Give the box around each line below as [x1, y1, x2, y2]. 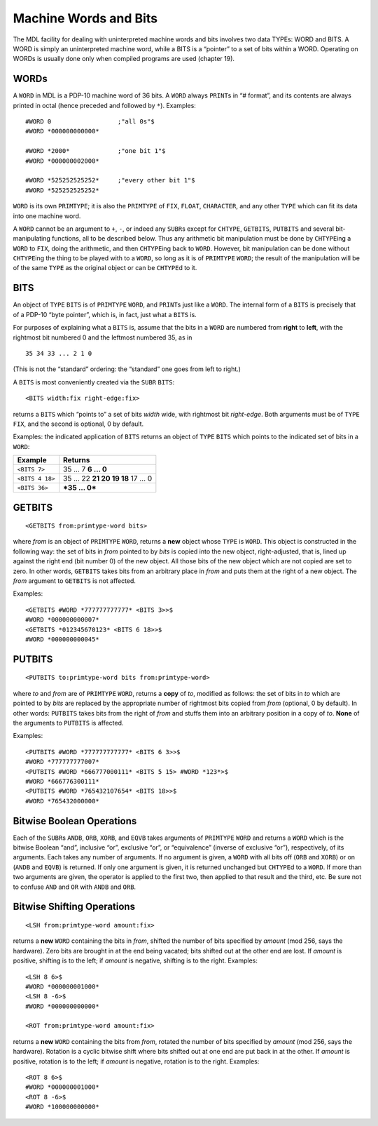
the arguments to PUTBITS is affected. [13, 718, 124, 727]
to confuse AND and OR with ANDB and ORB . [13, 883, 136, 891]
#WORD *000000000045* [25, 636, 99, 643]
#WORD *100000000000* [25, 1103, 99, 1111]
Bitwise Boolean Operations [13, 815, 137, 827]
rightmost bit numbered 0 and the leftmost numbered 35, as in [13, 333, 192, 342]
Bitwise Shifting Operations [13, 901, 136, 913]
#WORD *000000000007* [25, 616, 99, 624]
